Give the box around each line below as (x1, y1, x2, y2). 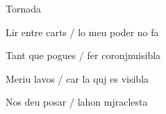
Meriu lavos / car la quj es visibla (6, 71, 149, 85)
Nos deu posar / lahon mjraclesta (6, 95, 148, 109)
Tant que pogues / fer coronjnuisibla (6, 48, 161, 63)
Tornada (6, 1, 42, 15)
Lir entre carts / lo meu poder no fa (6, 24, 159, 39)
